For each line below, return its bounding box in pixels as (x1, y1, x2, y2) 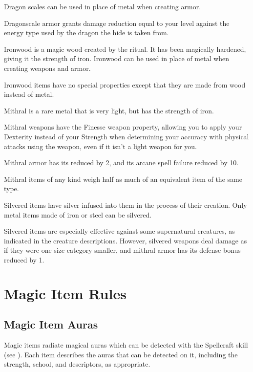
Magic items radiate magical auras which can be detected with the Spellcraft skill (4, 340, 248, 350)
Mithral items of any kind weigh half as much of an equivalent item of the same (4, 174, 242, 184)
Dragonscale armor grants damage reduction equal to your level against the (4, 18, 230, 28)
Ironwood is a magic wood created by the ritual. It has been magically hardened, (4, 44, 246, 54)
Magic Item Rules (4, 283, 126, 303)
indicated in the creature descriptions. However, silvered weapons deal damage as (4, 235, 247, 245)
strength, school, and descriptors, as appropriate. (4, 359, 150, 369)
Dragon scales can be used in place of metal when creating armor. (4, 1, 201, 11)
